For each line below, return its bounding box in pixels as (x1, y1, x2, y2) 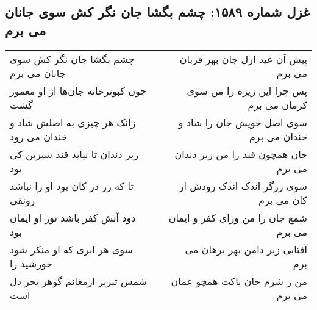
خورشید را (10, 256, 53, 270)
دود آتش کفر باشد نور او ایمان (10, 210, 136, 225)
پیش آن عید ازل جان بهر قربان (179, 51, 307, 66)
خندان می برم (249, 129, 307, 143)
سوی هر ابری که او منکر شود (10, 242, 133, 256)
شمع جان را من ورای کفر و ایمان (168, 210, 307, 225)
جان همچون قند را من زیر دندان (174, 146, 307, 161)
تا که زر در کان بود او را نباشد (10, 178, 134, 193)
